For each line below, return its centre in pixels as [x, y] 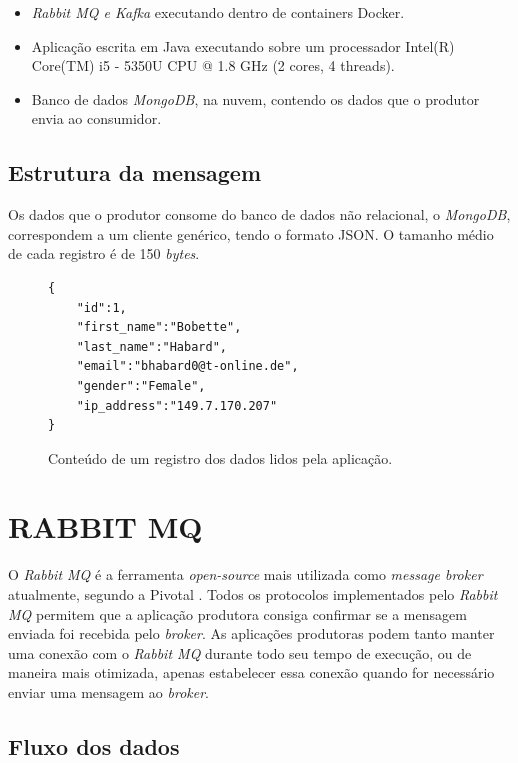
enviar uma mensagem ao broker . [109, 691]
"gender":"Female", [141, 385]
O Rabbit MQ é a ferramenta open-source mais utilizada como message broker [245, 574]
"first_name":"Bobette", [159, 327]
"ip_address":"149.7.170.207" [177, 405]
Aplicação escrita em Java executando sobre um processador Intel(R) [243, 45]
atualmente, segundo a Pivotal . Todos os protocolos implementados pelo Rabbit [253, 594]
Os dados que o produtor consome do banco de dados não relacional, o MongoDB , [259, 214]
